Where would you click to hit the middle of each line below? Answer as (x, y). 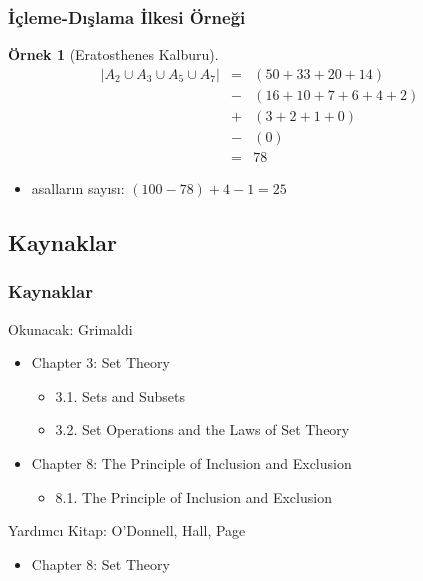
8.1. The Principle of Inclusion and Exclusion (193, 496)
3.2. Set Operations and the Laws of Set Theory (202, 429)
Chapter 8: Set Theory (100, 563)
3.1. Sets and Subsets (120, 395)
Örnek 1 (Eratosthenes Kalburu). (113, 54)
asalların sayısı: (78, 187)
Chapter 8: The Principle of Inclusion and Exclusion (191, 462)
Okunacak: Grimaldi (70, 328)
